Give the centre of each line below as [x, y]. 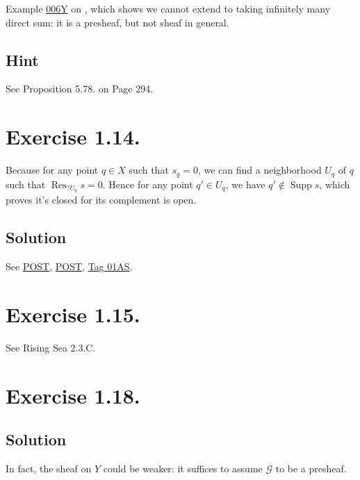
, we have [245, 184]
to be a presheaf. [311, 469]
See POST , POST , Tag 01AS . [69, 266]
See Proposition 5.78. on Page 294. [80, 89]
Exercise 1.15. [73, 314]
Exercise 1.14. [73, 136]
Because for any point [52, 170]
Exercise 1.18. [73, 395]
